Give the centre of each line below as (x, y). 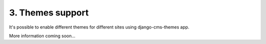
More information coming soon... (42, 36)
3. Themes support (49, 13)
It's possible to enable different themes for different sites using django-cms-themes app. (99, 27)
